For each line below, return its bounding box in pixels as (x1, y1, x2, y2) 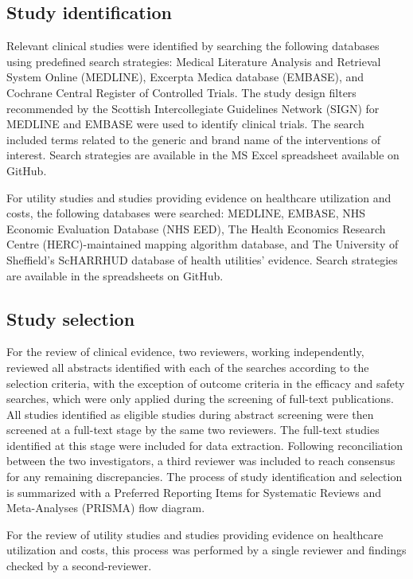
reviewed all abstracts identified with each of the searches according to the (6, 358, 369, 375)
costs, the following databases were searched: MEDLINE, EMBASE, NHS (6, 205, 365, 221)
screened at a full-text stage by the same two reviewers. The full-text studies (6, 421, 380, 438)
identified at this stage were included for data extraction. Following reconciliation (6, 436, 403, 453)
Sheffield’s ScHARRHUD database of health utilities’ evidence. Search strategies (6, 251, 398, 268)
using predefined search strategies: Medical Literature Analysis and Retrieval (6, 53, 381, 69)
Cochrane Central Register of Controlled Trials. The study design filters (6, 84, 357, 100)
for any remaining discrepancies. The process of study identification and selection (6, 468, 403, 485)
